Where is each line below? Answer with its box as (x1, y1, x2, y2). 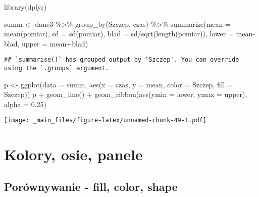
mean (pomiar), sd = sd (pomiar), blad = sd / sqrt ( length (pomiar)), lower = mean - (4, 28, 255, 39)
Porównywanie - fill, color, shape (4, 178, 178, 194)
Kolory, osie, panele (4, 144, 143, 165)
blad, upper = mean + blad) (4, 38, 88, 48)
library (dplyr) (4, 2, 47, 12)
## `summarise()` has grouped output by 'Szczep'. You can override (4, 56, 239, 64)
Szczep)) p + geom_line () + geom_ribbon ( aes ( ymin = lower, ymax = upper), (4, 89, 247, 100)
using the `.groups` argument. (4, 65, 109, 72)
